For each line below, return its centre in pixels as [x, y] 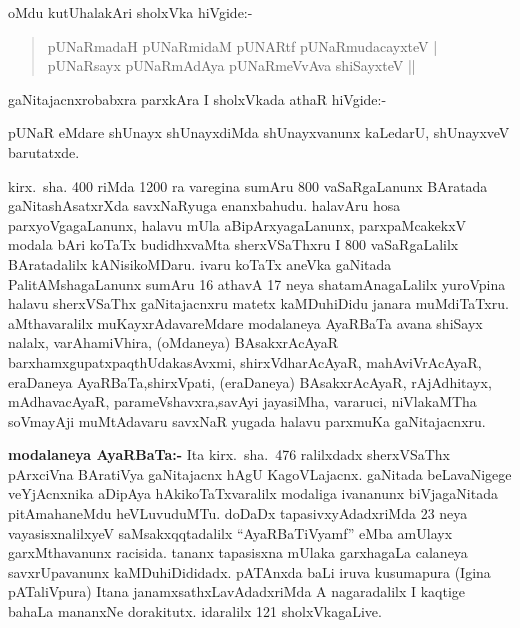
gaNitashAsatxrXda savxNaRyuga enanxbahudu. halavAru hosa [204, 205]
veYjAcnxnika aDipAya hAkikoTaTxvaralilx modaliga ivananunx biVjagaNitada [253, 493]
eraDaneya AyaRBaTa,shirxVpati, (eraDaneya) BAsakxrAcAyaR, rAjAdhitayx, [250, 381]
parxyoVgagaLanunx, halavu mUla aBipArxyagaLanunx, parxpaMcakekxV [237, 224]
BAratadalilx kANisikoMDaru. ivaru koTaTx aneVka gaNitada [200, 263]
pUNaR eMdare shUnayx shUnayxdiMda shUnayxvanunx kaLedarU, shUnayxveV [259, 132]
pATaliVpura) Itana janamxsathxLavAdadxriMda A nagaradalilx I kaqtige [237, 591]
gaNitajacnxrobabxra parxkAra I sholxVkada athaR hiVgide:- [197, 98]
